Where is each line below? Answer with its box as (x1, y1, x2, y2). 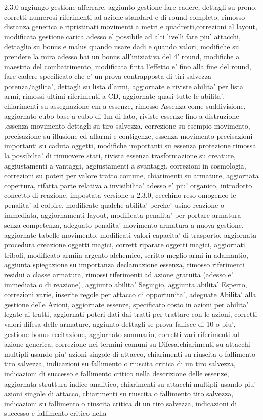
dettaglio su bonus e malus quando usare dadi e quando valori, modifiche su (4, 41, 239, 52)
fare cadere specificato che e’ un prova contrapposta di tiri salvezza (4, 71, 211, 81)
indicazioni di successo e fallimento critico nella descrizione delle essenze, (4, 368, 229, 379)
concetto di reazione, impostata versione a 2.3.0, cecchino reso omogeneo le (4, 190, 236, 200)
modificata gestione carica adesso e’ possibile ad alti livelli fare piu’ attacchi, (4, 31, 241, 41)
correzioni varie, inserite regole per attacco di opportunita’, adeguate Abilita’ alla (4, 289, 256, 300)
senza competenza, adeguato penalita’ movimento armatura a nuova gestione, (4, 220, 244, 230)
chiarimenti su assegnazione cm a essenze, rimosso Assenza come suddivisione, (4, 100, 246, 111)
